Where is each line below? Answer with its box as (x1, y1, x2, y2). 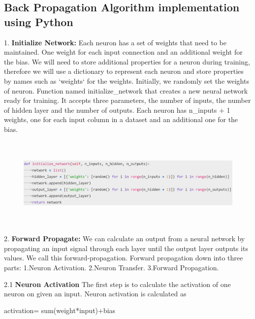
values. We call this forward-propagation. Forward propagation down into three (4, 253, 243, 263)
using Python (4, 14, 73, 29)
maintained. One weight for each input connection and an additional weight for (4, 47, 243, 57)
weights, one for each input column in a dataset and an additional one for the (4, 114, 238, 125)
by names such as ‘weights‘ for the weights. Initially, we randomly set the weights (4, 75, 249, 86)
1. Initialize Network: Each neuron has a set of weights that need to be (4, 37, 227, 47)
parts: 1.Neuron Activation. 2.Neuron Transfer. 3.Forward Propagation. (4, 262, 219, 272)
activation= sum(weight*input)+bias (4, 305, 116, 315)
